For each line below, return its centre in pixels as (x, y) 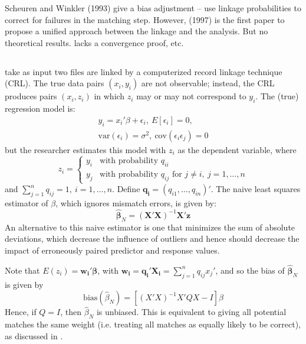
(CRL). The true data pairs (55, 83)
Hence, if (21, 312)
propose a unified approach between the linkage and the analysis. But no (136, 31)
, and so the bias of (250, 270)
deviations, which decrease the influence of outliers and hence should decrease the (152, 238)
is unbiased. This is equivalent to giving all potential (191, 312)
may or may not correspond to (191, 96)
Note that (22, 270)
